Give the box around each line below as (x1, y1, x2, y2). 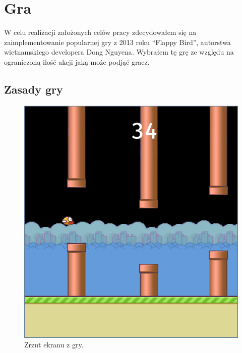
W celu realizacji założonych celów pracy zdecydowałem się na (4, 27, 197, 37)
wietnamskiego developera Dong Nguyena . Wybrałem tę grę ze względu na (4, 47, 234, 57)
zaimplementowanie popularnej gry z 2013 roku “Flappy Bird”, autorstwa (4, 36, 231, 47)
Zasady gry (4, 81, 63, 97)
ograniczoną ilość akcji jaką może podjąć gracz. (4, 56, 150, 67)
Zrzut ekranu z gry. (24, 339, 84, 350)
